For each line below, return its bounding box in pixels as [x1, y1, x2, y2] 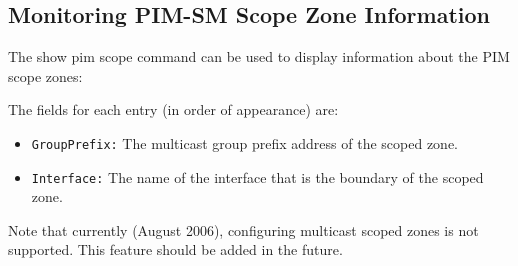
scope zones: [8, 65, 83, 86]
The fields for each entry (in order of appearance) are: [8, 99, 339, 120]
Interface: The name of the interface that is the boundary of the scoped [31, 166, 484, 187]
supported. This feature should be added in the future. [8, 239, 343, 260]
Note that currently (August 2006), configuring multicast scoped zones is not [8, 219, 479, 240]
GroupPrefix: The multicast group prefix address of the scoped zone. [31, 132, 458, 153]
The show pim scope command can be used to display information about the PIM [8, 46, 510, 67]
